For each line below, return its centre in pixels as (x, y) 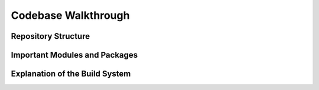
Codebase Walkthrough (70, 15)
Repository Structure (51, 36)
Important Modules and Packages (74, 55)
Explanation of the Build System (71, 74)
